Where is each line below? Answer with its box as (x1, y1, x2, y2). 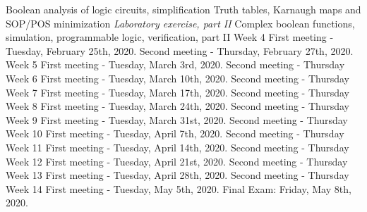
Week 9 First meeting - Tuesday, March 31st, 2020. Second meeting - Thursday (6, 112, 348, 127)
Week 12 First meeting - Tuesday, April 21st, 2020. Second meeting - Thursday (6, 154, 348, 168)
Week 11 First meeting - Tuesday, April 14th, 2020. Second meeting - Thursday (6, 139, 349, 154)
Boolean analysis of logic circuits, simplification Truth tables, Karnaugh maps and (6, 2, 361, 16)
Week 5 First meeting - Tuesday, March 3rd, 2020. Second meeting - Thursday (6, 57, 345, 72)
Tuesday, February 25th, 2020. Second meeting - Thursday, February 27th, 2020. (6, 43, 354, 58)
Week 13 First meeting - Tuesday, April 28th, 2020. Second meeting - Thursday (6, 168, 349, 182)
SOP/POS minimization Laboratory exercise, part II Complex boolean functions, (6, 15, 355, 30)
